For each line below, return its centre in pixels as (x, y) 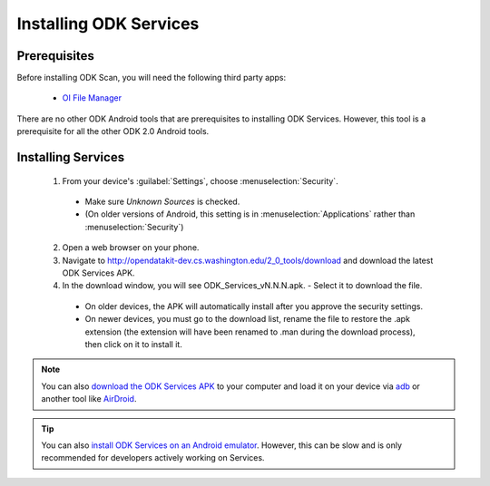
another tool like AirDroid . (89, 399)
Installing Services (71, 157)
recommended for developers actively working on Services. (153, 458)
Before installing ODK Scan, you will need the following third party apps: (152, 78)
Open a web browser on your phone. (131, 248)
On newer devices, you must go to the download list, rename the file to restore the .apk (247, 319)
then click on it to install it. (134, 344)
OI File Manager (92, 98)
